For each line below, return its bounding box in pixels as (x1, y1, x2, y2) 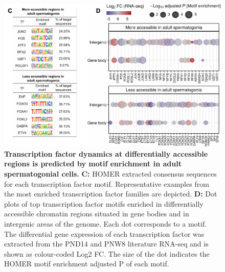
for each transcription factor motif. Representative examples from (4, 178, 209, 189)
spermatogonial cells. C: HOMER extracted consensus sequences (4, 168, 217, 179)
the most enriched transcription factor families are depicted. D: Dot (4, 188, 217, 199)
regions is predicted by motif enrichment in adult (4, 158, 182, 169)
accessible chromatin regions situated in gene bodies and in (4, 208, 189, 219)
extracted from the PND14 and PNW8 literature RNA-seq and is (4, 238, 209, 249)
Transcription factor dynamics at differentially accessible (4, 148, 208, 159)
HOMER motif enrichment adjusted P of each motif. (4, 258, 169, 269)
